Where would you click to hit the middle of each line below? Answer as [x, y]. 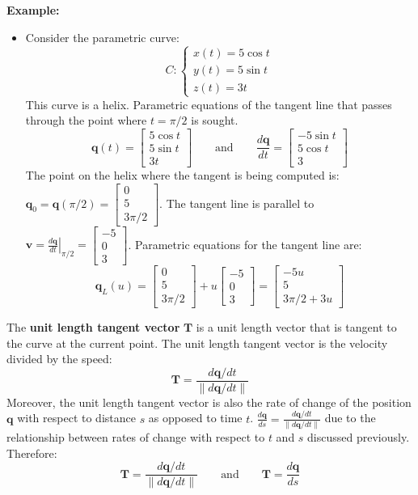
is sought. [215, 120]
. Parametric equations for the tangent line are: [245, 244]
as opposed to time [195, 418]
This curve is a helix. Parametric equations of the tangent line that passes [209, 104]
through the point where [86, 120]
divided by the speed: [59, 359]
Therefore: [32, 453]
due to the [350, 418]
